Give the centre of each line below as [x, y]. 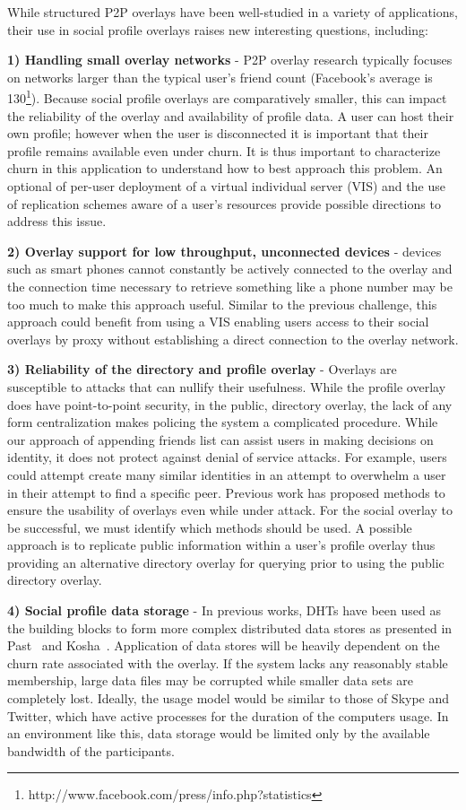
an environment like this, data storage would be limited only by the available [219, 733]
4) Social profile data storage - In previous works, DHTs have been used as [224, 610]
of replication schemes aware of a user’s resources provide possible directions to [224, 203]
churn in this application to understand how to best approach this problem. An [225, 168]
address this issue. [57, 221]
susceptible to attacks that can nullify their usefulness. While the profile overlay [227, 386]
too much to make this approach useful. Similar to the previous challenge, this [222, 304]
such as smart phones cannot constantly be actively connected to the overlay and [230, 269]
